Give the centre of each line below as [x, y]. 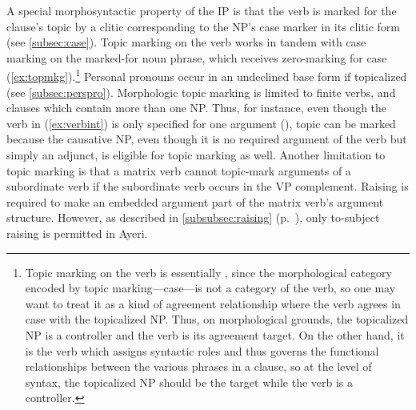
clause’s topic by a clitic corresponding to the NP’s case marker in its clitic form [203, 26]
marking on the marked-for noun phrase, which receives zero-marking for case [197, 57]
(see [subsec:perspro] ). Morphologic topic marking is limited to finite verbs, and [201, 92]
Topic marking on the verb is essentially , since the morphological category [208, 272]
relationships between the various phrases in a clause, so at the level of [198, 366]
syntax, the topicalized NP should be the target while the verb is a [189, 382]
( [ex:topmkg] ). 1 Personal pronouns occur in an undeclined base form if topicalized [207, 75]
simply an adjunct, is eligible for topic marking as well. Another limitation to [196, 155]
